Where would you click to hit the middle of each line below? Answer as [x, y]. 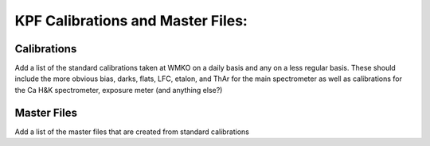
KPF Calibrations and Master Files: [131, 21]
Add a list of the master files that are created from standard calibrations [132, 132]
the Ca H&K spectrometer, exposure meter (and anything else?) [119, 90]
